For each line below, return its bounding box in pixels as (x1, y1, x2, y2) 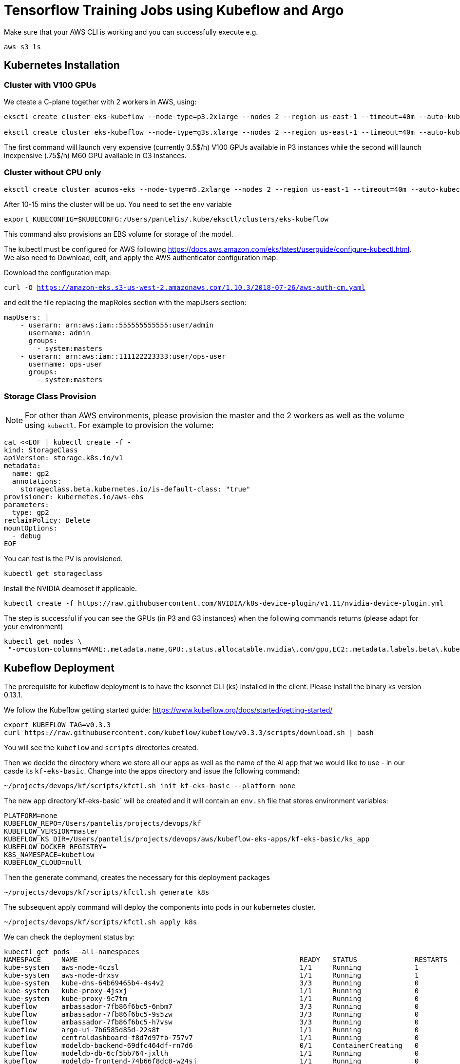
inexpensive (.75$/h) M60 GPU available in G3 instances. (4, 151, 187, 160)
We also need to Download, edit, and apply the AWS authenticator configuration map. (4, 253, 278, 262)
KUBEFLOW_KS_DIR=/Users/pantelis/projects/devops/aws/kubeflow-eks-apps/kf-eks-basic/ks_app (4, 835, 370, 843)
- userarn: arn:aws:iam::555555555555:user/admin (20, 321, 213, 329)
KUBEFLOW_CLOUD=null (4, 859, 82, 867)
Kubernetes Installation (4, 59, 120, 72)
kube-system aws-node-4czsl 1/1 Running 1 (4, 963, 419, 972)
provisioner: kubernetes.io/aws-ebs (4, 493, 144, 501)
